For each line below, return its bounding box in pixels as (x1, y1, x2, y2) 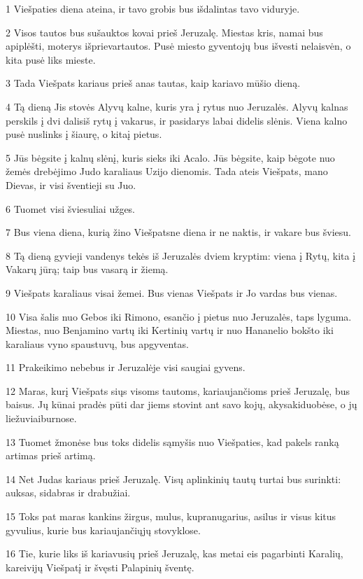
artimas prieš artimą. (6, 448, 96, 463)
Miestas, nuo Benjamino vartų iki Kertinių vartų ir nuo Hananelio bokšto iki (6, 323, 334, 337)
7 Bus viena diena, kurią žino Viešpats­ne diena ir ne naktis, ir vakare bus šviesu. (6, 225, 352, 239)
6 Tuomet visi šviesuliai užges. (6, 201, 136, 216)
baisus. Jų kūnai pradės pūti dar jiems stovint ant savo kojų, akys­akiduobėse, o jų (6, 397, 357, 412)
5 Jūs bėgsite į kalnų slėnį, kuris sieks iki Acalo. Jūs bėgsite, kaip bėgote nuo (6, 150, 335, 165)
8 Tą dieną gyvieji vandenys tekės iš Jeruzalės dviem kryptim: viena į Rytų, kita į (6, 248, 356, 263)
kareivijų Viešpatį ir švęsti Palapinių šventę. (6, 559, 194, 574)
